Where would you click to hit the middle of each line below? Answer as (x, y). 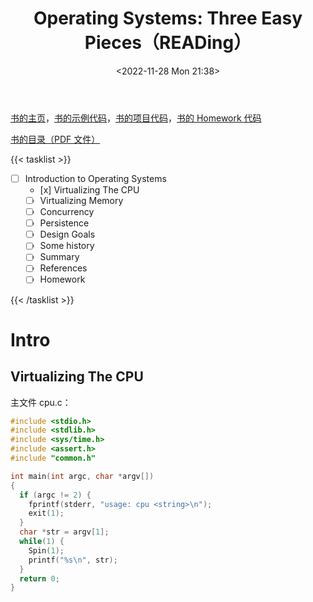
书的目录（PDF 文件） (55, 139)
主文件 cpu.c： (41, 402)
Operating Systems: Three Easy (168, 18)
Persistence (64, 223)
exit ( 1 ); (46, 513)
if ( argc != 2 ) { (55, 495)
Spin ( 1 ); (46, 550)
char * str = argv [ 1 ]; (64, 532)
